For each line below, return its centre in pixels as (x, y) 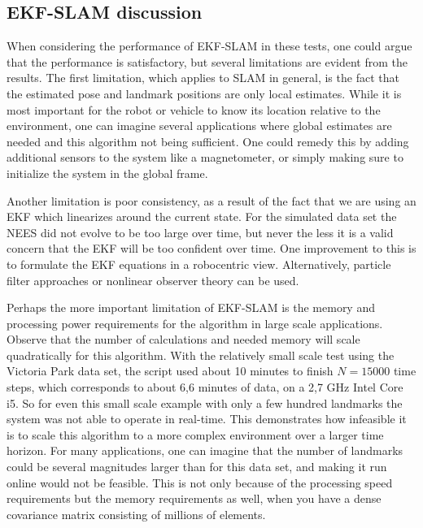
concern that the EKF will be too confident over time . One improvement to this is (211, 248)
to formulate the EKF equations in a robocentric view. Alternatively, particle (199, 264)
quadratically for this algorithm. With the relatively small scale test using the (201, 355)
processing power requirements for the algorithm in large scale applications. (195, 323)
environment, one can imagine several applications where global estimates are (199, 126)
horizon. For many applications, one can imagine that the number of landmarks (205, 450)
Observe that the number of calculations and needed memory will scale (183, 339)
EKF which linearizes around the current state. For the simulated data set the (202, 216)
